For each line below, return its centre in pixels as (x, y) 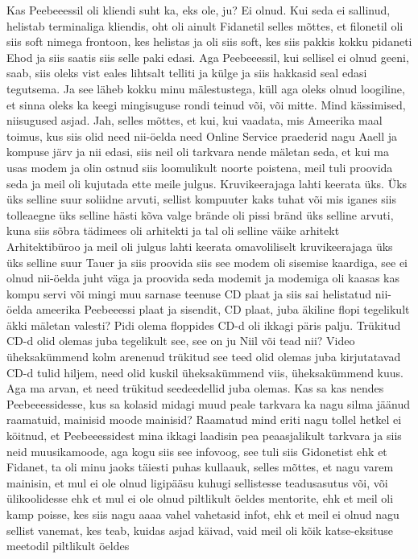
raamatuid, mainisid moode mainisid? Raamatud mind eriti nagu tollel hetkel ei (204, 419)
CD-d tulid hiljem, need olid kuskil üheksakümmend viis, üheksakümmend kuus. (205, 372)
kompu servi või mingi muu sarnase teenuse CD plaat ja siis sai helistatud (189, 293)
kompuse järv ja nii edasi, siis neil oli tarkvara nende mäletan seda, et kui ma (198, 152)
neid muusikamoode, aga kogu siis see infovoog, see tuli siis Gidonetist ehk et (197, 451)
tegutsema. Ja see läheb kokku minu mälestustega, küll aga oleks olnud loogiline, (206, 88)
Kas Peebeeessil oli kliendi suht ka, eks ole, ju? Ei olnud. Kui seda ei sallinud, (199, 10)
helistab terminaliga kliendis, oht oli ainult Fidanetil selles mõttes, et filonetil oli (205, 25)
